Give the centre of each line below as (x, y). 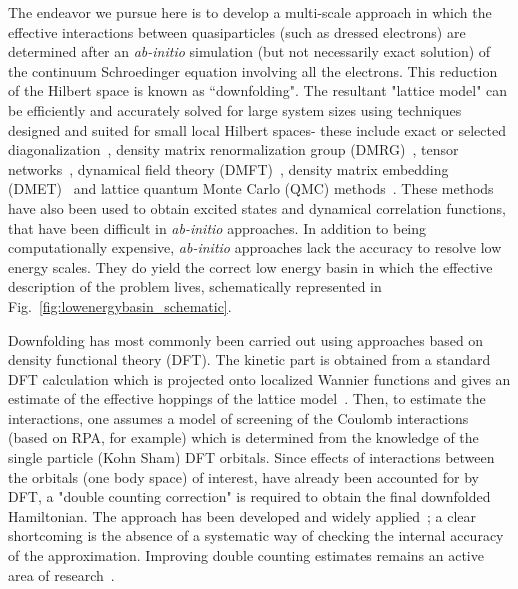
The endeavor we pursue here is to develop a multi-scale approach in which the (250, 12)
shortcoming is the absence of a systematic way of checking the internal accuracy (256, 535)
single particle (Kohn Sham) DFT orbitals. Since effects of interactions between (251, 457)
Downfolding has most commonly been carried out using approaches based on (246, 339)
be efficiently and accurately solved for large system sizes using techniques (235, 109)
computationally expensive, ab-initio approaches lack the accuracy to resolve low (255, 247)
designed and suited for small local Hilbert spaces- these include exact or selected (257, 129)
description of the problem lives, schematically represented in (195, 286)
